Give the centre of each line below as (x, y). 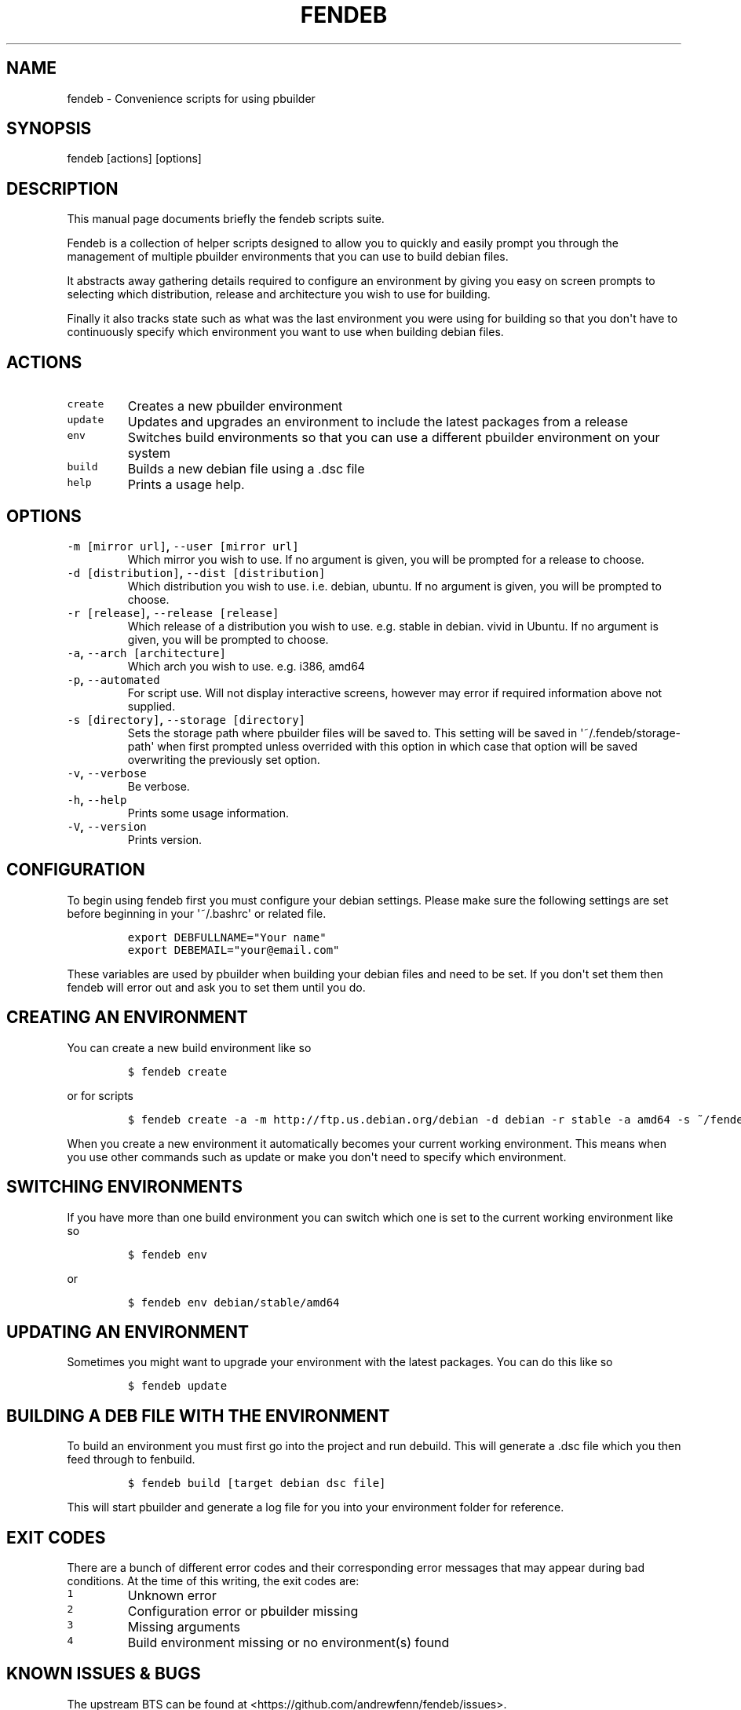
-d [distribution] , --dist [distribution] (196, 572)
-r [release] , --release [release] (173, 612)
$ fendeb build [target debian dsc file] (257, 1483)
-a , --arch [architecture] (146, 652)
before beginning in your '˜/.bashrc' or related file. (197, 913)
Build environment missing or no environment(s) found (288, 1643)
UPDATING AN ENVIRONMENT (128, 1332)
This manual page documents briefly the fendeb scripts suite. (226, 219)
